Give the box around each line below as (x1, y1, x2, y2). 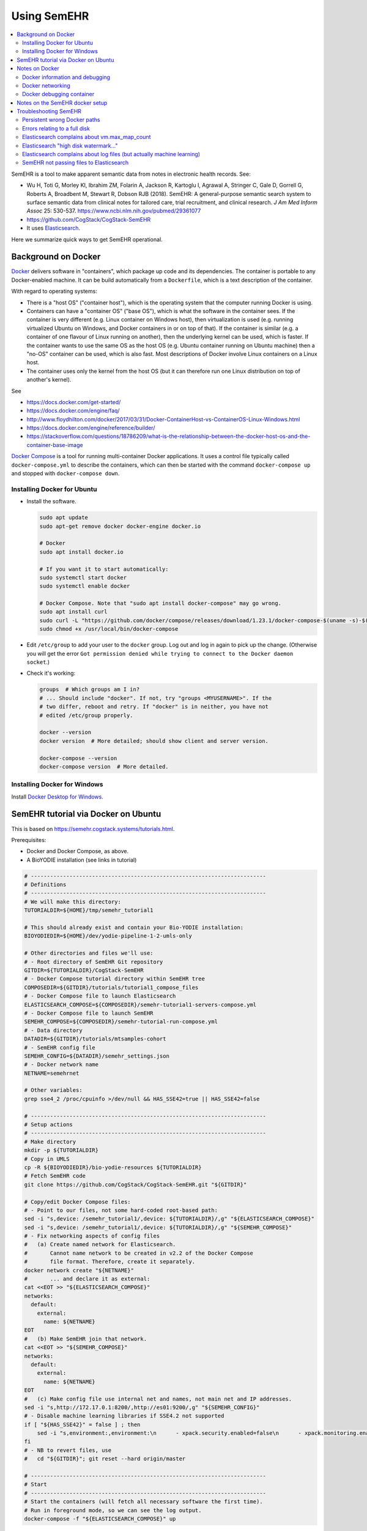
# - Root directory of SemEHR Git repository (24, 958, 163, 965)
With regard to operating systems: (11, 288, 97, 295)
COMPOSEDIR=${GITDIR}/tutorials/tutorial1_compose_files (24, 984, 199, 991)
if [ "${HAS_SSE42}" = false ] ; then (24, 1421, 141, 1428)
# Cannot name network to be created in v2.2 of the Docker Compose (24, 1249, 254, 1257)
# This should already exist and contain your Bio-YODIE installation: (24, 924, 244, 931)
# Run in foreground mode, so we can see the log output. (24, 1507, 202, 1514)
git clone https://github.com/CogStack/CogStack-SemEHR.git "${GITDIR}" (24, 1181, 247, 1188)
